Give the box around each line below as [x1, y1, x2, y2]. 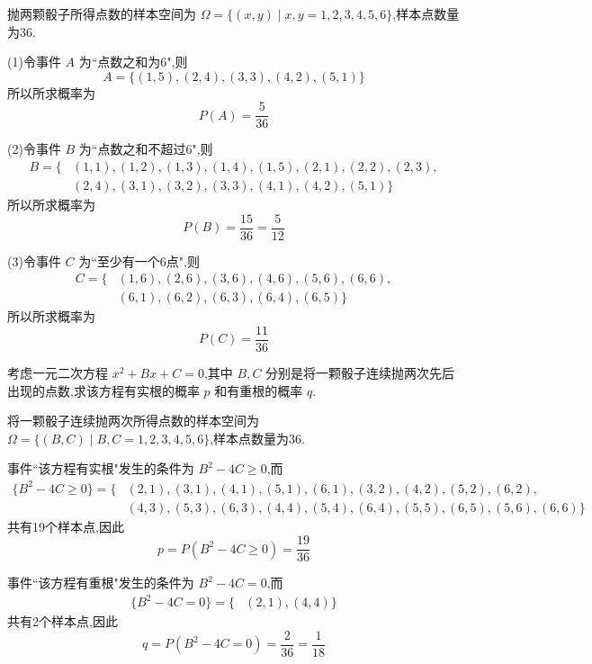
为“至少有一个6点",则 [78, 251, 200, 270]
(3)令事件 [7, 251, 61, 270]
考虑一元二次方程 [7, 363, 108, 382]
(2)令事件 [7, 139, 61, 158]
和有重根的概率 [214, 381, 303, 399]
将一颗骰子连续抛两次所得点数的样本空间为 [7, 411, 259, 430]
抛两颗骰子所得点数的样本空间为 [7, 4, 196, 22]
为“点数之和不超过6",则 [78, 139, 213, 158]
